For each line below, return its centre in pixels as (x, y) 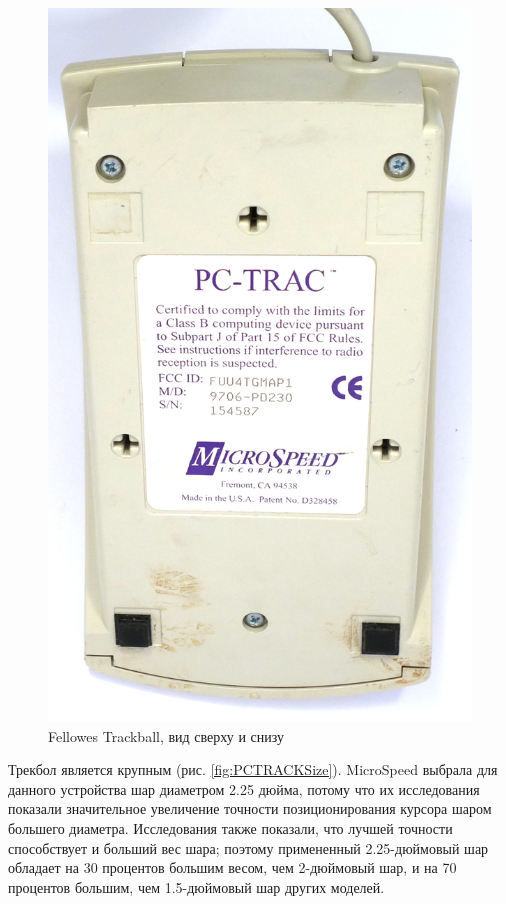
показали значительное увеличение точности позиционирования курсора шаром (250, 808)
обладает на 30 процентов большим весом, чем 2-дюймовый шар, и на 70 (232, 867)
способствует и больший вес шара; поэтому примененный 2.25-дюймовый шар (248, 847)
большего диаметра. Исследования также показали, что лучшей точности (230, 828)
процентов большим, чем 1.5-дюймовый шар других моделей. (196, 886)
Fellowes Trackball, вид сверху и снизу (166, 735)
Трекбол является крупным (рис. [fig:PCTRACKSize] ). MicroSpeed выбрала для (253, 769)
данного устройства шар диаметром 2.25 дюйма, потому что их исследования (244, 788)
